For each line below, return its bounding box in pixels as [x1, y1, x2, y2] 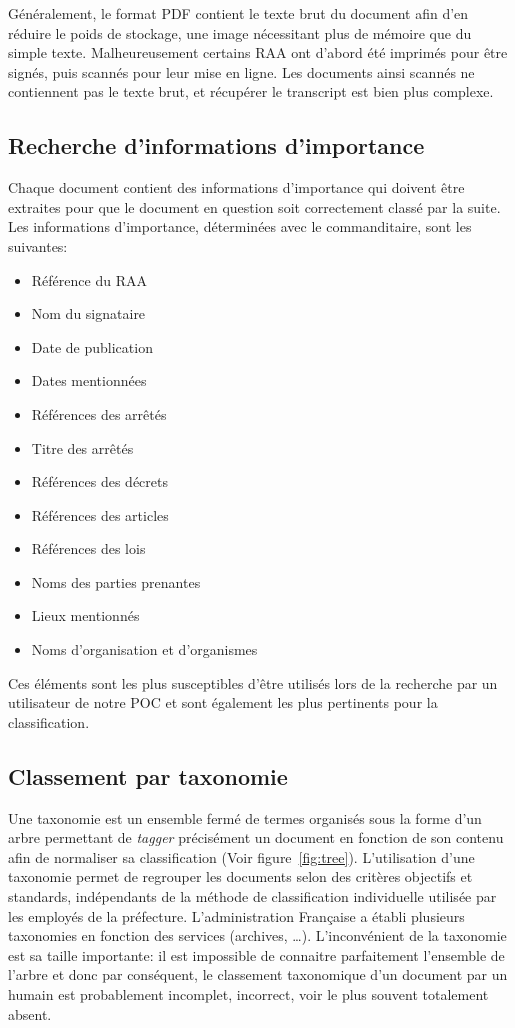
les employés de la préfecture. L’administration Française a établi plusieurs [8, 905, 465, 926]
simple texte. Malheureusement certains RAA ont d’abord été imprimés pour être [8, 42, 508, 63]
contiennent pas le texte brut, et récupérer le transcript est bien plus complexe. [8, 81, 494, 102]
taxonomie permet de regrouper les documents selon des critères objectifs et [8, 866, 473, 887]
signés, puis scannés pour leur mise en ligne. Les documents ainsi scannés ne [8, 61, 475, 82]
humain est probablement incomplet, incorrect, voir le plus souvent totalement [8, 984, 489, 1004]
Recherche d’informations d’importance [8, 130, 425, 161]
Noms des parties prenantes [31, 571, 201, 592]
